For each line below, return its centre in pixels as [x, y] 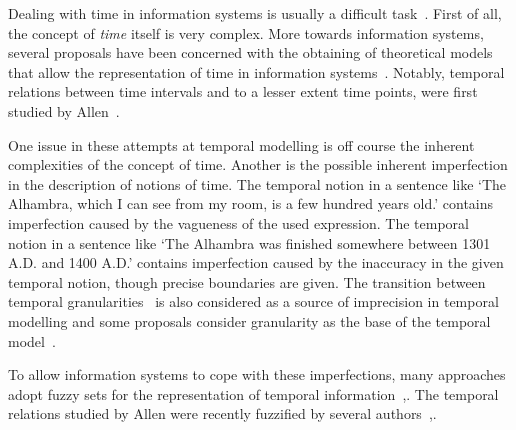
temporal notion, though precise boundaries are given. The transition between [247, 281]
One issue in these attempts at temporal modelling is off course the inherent [241, 144]
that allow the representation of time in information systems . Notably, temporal [256, 71]
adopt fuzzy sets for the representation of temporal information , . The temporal [253, 393]
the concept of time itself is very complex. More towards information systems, [246, 32]
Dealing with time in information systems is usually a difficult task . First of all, [255, 13]
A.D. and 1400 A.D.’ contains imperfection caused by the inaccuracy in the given [256, 262]
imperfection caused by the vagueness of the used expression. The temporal [238, 222]
